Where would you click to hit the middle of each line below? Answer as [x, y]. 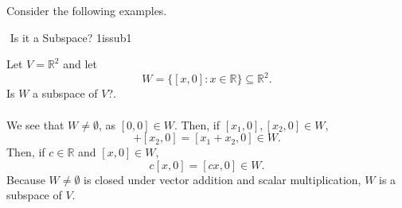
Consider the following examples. [87, 11]
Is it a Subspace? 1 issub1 [71, 37]
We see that [35, 124]
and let [80, 64]
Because [26, 179]
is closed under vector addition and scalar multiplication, [222, 179]
